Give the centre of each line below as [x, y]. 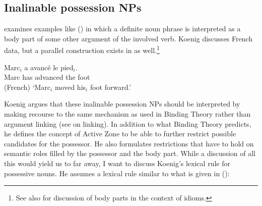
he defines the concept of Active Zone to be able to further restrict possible [120, 134]
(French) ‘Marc [27, 87]
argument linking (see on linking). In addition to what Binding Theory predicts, [128, 123]
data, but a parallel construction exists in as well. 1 [82, 49]
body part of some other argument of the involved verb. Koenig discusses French [128, 38]
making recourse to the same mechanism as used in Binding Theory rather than [127, 114]
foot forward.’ [111, 87]
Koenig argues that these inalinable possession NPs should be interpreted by [122, 104]
